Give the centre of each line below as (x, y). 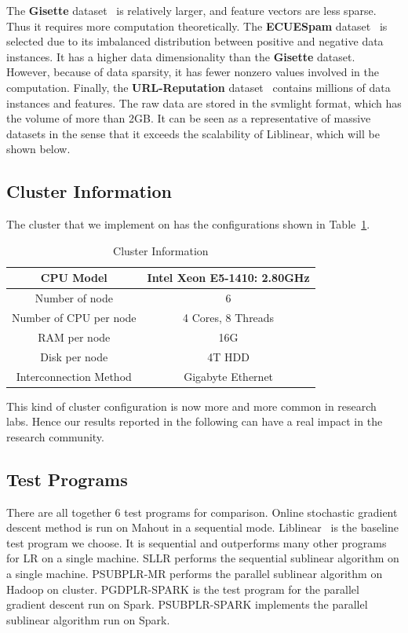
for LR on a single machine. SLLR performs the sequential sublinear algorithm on (203, 558)
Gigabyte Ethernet (229, 376)
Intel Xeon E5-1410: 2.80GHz (228, 278)
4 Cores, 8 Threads (229, 318)
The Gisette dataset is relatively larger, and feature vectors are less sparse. (191, 10)
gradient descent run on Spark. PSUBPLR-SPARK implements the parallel (187, 604)
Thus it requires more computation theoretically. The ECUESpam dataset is (197, 26)
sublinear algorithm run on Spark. (88, 619)
